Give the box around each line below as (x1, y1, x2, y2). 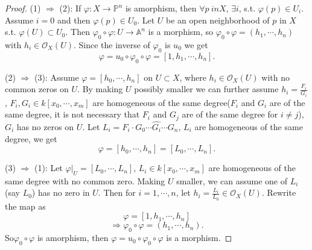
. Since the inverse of (73, 38, 150, 51)
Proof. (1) (5, 2, 41, 14)
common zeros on (5, 83, 69, 95)
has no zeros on (16, 120, 74, 133)
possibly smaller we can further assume (134, 83, 279, 95)
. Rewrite (261, 186, 296, 199)
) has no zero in (31, 186, 90, 199)
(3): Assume (34, 70, 79, 83)
